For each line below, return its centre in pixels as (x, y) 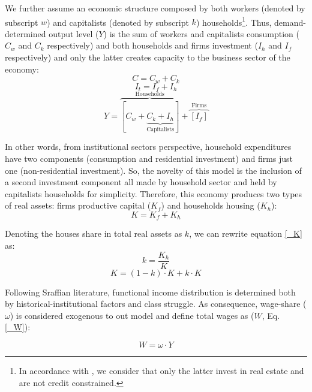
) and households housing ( (211, 205)
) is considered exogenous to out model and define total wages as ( (132, 315)
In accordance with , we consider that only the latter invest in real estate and (161, 370)
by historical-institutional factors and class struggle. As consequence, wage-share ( (156, 304)
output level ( (74, 33)
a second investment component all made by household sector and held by (141, 182)
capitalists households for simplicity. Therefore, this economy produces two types (154, 193)
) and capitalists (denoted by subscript (118, 22)
